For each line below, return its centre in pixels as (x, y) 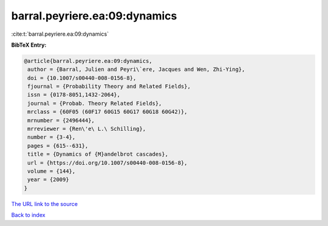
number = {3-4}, (52, 137)
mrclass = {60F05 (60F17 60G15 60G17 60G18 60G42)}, (108, 112)
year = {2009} (48, 180)
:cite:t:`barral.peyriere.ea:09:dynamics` (60, 34)
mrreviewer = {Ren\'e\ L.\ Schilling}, (87, 129)
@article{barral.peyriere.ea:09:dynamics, (88, 61)
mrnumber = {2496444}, (61, 120)
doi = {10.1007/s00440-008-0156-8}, (82, 78)
